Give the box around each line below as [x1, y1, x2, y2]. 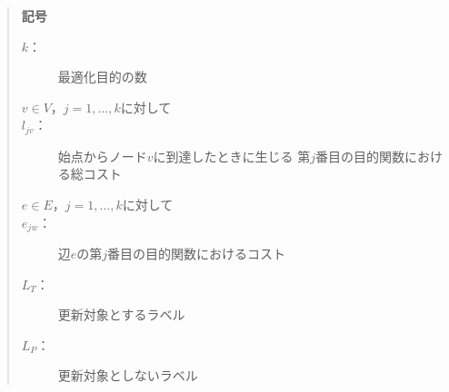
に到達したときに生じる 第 [153, 146, 311, 165]
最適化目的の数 [57, 67, 147, 86]
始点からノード [57, 146, 147, 165]
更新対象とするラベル [57, 305, 185, 324]
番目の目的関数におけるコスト [107, 244, 286, 263]
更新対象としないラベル [57, 366, 198, 385]
